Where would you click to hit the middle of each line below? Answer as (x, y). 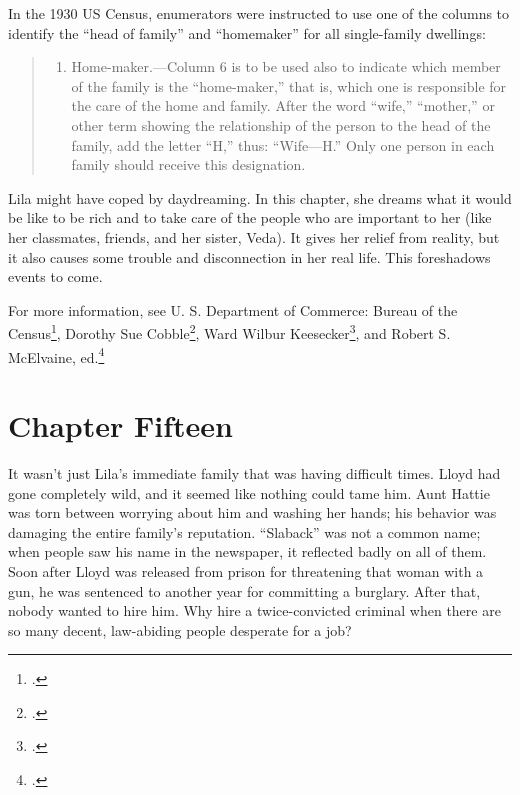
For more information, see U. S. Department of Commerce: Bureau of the (233, 309)
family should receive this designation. (188, 164)
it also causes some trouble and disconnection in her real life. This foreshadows (249, 256)
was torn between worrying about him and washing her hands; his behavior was (252, 512)
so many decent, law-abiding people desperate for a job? (180, 629)
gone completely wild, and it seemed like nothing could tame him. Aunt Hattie (249, 492)
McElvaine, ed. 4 (56, 355)
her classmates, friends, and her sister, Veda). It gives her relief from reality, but (254, 236)
